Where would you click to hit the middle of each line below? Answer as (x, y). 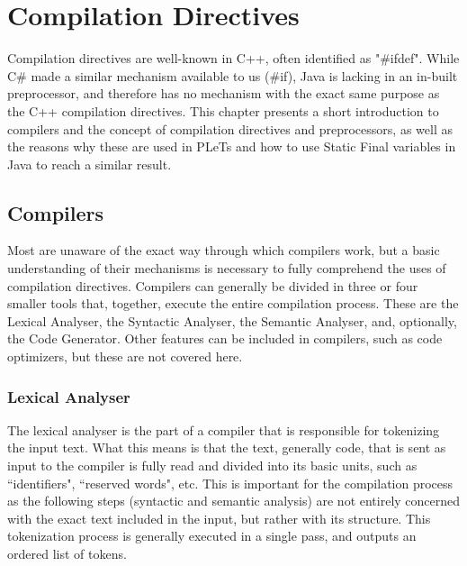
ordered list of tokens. (67, 554)
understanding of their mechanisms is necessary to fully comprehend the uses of (227, 268)
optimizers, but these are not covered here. (125, 356)
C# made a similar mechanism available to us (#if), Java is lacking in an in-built (233, 75)
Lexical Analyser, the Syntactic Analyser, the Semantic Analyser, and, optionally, (232, 320)
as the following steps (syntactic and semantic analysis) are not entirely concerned (234, 501)
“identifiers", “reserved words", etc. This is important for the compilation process (230, 483)
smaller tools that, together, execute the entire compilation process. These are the (233, 303)
